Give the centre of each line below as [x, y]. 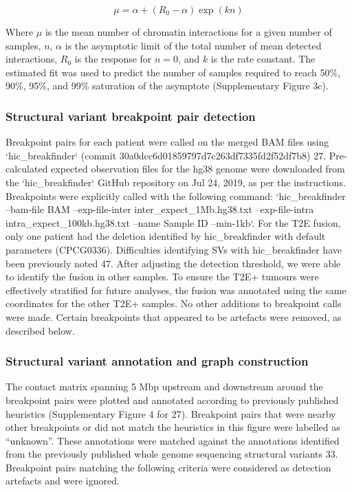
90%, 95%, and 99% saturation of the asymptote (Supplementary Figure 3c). [167, 86]
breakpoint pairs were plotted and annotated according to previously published [172, 400]
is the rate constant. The [263, 59]
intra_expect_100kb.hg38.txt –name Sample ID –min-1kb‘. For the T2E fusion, [173, 222]
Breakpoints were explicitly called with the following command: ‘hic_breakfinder [176, 195]
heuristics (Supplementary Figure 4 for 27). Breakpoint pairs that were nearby [171, 413]
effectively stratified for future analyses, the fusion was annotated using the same [176, 290]
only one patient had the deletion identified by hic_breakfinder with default [166, 236]
